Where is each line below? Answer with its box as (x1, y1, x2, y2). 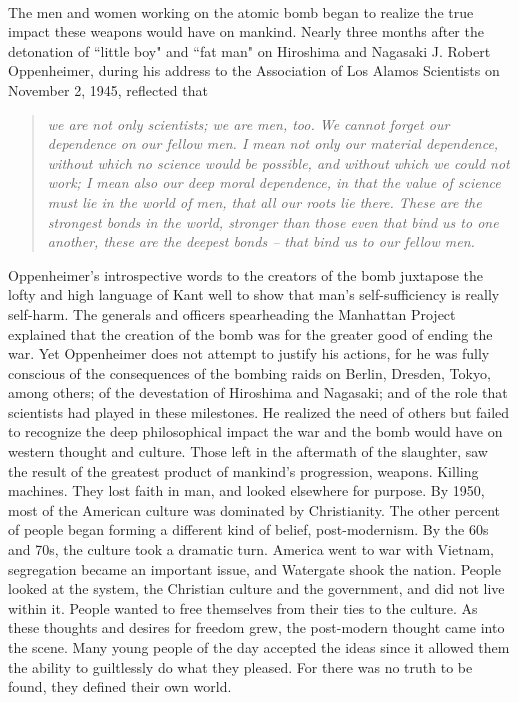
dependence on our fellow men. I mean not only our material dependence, (47, 133, 499, 154)
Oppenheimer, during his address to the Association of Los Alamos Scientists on (8, 60, 500, 81)
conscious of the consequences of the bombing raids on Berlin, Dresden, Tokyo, (8, 362, 491, 383)
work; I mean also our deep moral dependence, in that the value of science (47, 172, 501, 193)
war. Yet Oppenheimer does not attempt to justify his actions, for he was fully (8, 343, 490, 364)
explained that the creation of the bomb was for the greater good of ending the (8, 323, 493, 344)
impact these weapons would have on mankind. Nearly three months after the (8, 21, 484, 42)
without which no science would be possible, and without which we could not (47, 152, 510, 173)
